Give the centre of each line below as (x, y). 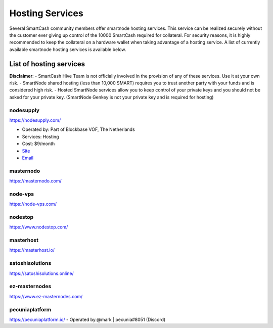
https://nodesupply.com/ (35, 120)
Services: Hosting (40, 136)
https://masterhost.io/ (32, 250)
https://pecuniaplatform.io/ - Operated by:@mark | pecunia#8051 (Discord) (87, 319)
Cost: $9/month (38, 144)
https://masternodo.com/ (35, 181)
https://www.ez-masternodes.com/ (46, 296)
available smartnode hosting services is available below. (68, 49)
